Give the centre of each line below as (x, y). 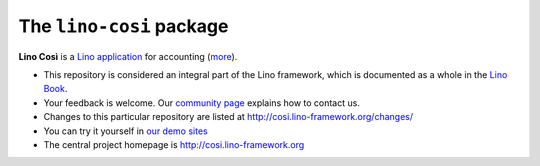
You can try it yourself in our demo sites (126, 131)
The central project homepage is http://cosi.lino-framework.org (174, 144)
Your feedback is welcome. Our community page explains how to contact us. (201, 102)
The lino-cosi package (123, 26)
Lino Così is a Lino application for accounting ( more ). (128, 56)
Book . (55, 89)
